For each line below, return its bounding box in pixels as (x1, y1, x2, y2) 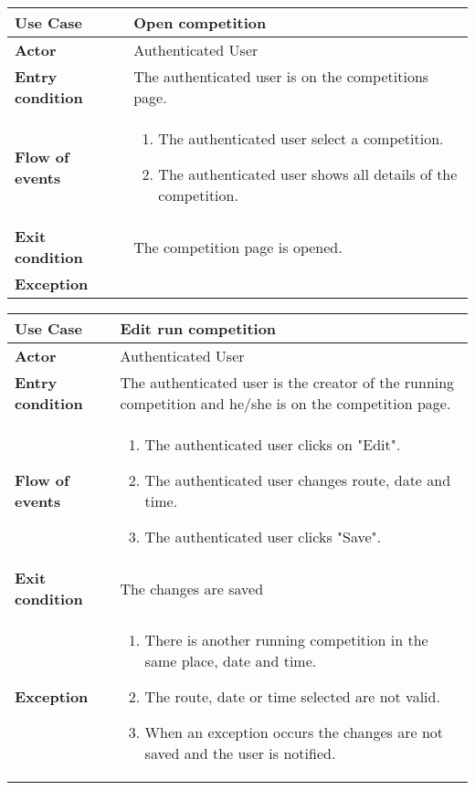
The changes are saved (120, 577, 264, 599)
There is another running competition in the (144, 629, 428, 650)
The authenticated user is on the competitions (133, 66, 429, 87)
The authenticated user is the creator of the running (120, 372, 455, 393)
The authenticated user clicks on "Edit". (144, 434, 401, 455)
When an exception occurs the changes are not (144, 722, 444, 743)
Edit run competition (120, 318, 277, 339)
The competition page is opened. (133, 236, 343, 258)
